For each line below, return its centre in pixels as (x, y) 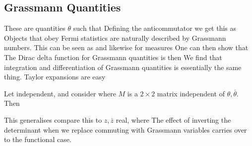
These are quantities (35, 28)
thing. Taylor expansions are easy (55, 77)
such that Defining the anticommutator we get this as (155, 28)
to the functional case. (38, 139)
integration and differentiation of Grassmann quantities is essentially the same (123, 67)
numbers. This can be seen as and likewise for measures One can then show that (126, 47)
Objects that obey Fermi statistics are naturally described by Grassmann (115, 37)
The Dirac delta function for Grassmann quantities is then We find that (113, 57)
